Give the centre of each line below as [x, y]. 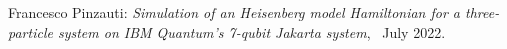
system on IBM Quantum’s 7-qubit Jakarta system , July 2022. [251, 31]
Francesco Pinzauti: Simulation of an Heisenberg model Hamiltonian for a [234, 12]
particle [30, 31]
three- [482, 12]
